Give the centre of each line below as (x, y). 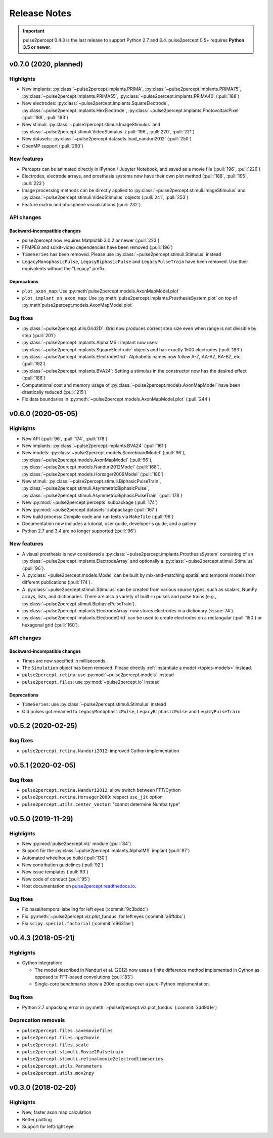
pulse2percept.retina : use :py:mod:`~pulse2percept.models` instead (98, 675)
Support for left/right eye (48, 1127)
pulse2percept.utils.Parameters (62, 1066)
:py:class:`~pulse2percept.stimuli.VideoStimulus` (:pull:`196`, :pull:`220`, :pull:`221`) (108, 131)
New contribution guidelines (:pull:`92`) (63, 865)
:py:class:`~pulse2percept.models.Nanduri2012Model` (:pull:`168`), (92, 467)
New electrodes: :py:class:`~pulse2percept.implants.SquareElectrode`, (96, 103)
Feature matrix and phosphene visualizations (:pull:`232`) (81, 204)
